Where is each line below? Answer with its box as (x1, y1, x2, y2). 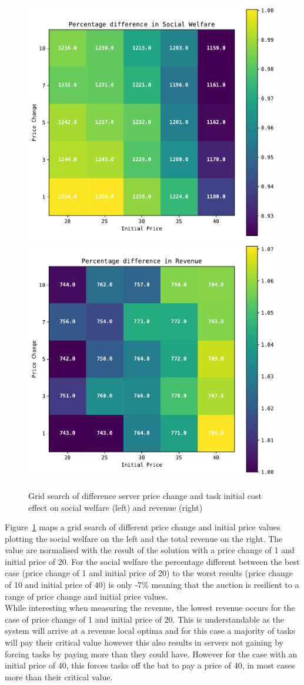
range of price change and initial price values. (5, 590, 168, 602)
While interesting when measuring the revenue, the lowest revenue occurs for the (5, 601, 295, 614)
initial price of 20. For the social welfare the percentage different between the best (5, 555, 300, 567)
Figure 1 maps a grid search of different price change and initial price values (5, 521, 280, 533)
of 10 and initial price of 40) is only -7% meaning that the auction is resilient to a (5, 578, 299, 591)
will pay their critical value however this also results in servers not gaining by (5, 636, 283, 649)
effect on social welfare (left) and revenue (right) (28, 501, 203, 513)
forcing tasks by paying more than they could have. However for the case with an (5, 647, 298, 660)
